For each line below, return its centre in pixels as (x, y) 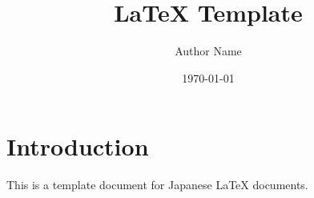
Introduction (78, 146)
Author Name (208, 51)
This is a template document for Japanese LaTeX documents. (157, 185)
